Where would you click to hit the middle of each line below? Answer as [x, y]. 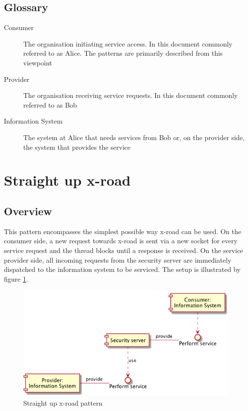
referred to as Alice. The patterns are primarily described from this [123, 53]
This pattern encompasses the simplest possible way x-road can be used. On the [123, 231]
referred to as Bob [50, 104]
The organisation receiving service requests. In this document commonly [131, 95]
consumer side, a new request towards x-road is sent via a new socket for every [121, 241]
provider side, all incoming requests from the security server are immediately [118, 260]
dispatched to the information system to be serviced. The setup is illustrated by [122, 269]
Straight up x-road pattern [63, 403]
